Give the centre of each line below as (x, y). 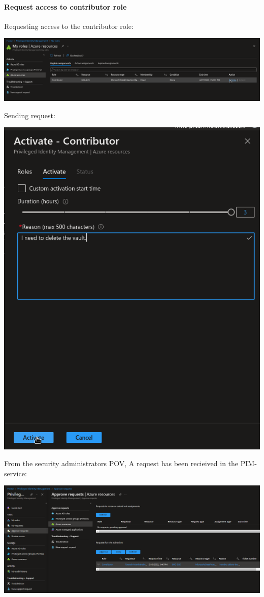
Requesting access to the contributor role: (69, 26)
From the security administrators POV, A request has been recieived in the (121, 463)
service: (15, 473)
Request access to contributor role (65, 6)
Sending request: (30, 115)
